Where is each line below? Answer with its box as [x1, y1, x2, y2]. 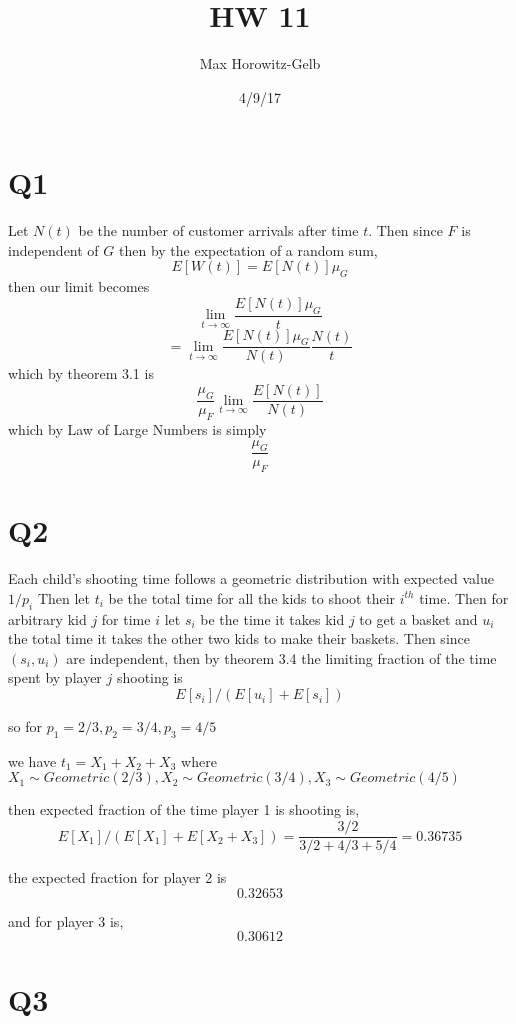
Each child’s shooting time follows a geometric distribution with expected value [8, 568, 494, 589]
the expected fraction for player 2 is [8, 867, 227, 888]
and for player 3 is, [8, 910, 124, 931]
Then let [37, 587, 90, 608]
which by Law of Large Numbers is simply [8, 418, 267, 439]
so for [8, 716, 42, 737]
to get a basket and [359, 608, 478, 629]
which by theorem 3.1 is [8, 363, 154, 384]
